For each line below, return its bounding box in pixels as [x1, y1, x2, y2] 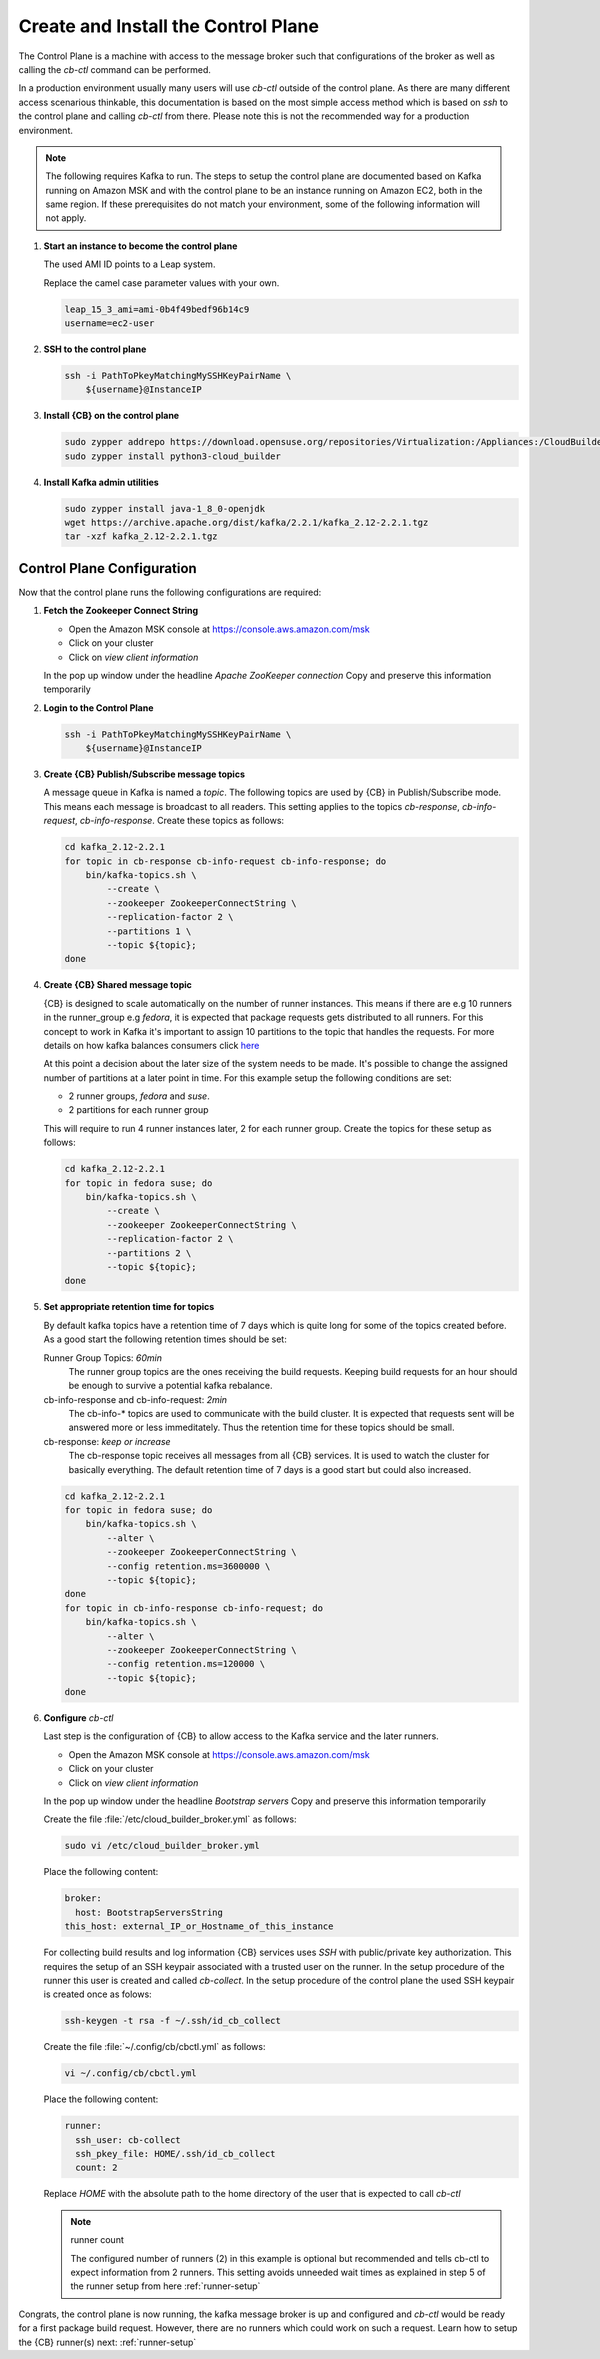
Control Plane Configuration [18, 560, 197, 577]
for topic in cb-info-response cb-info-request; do [64, 1602, 324, 1614]
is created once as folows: [43, 1988, 152, 2000]
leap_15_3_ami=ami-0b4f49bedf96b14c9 [64, 303, 250, 315]
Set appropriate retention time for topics [43, 1301, 215, 1313]
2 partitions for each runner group [68, 1104, 209, 1116]
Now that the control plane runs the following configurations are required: [18, 586, 322, 598]
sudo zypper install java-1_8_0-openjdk [64, 503, 265, 514]
